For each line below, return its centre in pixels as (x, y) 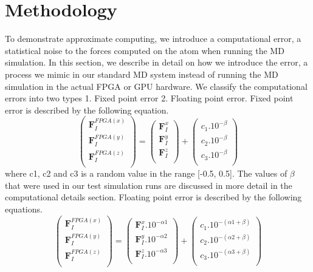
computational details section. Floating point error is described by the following (153, 197)
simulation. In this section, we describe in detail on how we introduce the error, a (156, 62)
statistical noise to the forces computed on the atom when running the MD (145, 50)
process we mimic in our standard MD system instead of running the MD (142, 74)
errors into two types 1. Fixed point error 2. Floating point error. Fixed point (149, 98)
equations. (24, 209)
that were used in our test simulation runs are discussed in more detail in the (149, 185)
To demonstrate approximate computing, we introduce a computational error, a (153, 39)
